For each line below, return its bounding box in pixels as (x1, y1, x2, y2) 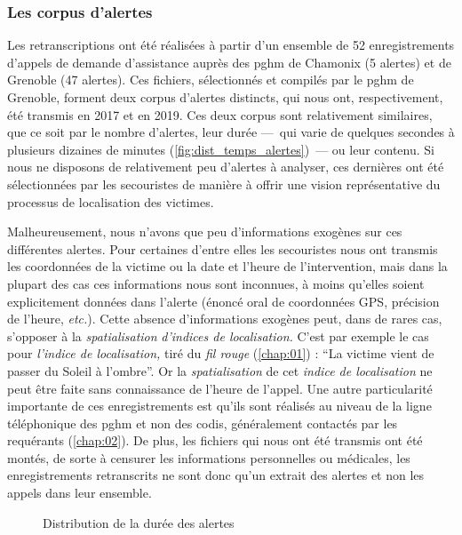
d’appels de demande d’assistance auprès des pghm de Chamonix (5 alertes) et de (7, 52, 451, 71)
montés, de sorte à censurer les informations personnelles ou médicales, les (7, 448, 410, 467)
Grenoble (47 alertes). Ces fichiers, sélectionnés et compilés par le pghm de (7, 70, 414, 89)
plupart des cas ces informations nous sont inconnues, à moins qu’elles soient (7, 274, 425, 292)
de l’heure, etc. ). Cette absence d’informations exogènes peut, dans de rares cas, (7, 309, 442, 328)
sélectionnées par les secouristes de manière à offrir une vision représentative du (7, 174, 441, 193)
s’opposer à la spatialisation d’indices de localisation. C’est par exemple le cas (7, 326, 429, 345)
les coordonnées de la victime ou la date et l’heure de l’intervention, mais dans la (7, 257, 448, 275)
